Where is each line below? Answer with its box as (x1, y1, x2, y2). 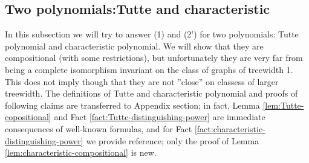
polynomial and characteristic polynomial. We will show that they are (5, 39, 264, 52)
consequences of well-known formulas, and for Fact (5, 122, 192, 135)
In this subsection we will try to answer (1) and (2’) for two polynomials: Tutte (5, 28, 299, 40)
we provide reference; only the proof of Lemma (86, 134, 259, 147)
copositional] (5, 110, 51, 123)
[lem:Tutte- (262, 98, 304, 111)
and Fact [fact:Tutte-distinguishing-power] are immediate (54, 110, 265, 123)
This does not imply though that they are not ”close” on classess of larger (5, 75, 279, 88)
